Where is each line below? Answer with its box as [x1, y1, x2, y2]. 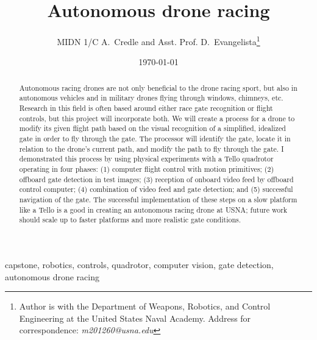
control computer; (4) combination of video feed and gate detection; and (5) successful [19, 184, 293, 194]
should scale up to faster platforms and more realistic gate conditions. [19, 214, 241, 225]
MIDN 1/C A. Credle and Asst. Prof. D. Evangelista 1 [57, 34, 260, 48]
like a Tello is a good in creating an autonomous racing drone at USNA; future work [19, 204, 288, 214]
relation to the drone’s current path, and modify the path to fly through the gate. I [19, 143, 284, 154]
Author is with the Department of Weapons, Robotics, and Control [19, 300, 271, 313]
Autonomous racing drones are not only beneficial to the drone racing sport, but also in [19, 82, 297, 93]
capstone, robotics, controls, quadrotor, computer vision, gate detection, [5, 258, 274, 271]
